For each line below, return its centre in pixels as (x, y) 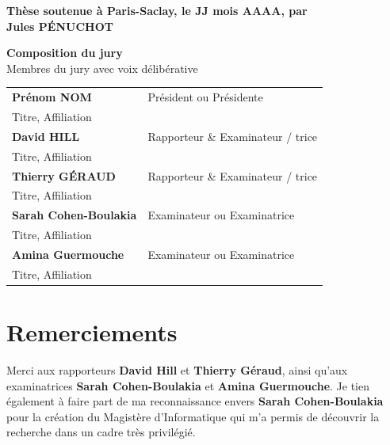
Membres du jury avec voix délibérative (102, 68)
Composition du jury (65, 53)
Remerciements (92, 332)
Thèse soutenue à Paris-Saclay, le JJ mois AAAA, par (157, 10)
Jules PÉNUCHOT (60, 26)
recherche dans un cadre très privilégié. (101, 432)
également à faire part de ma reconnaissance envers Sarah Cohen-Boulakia (195, 401)
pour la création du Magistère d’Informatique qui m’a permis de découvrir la (193, 416)
